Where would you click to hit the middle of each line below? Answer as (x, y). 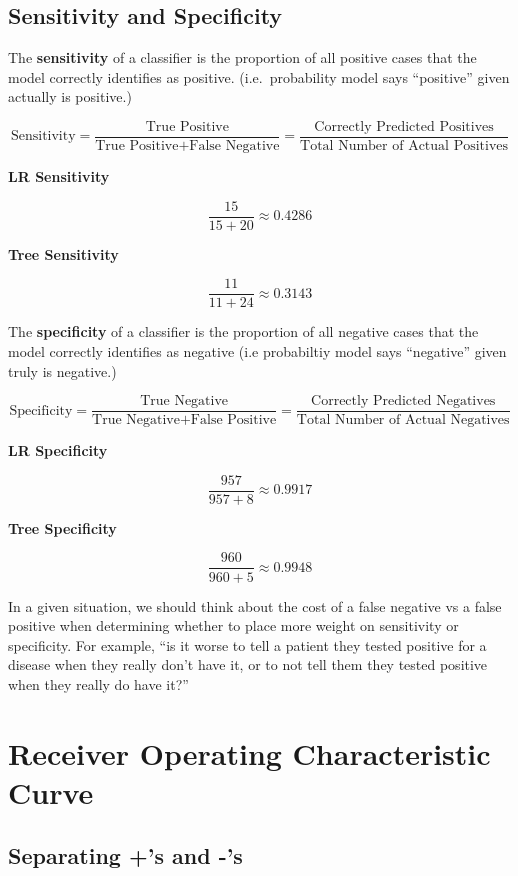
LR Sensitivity (59, 176)
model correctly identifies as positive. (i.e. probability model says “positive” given (259, 76)
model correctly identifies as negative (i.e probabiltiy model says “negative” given (257, 350)
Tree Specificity (62, 527)
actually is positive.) (70, 96)
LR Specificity (58, 450)
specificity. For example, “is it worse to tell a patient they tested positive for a (247, 644)
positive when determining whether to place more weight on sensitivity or (233, 625)
